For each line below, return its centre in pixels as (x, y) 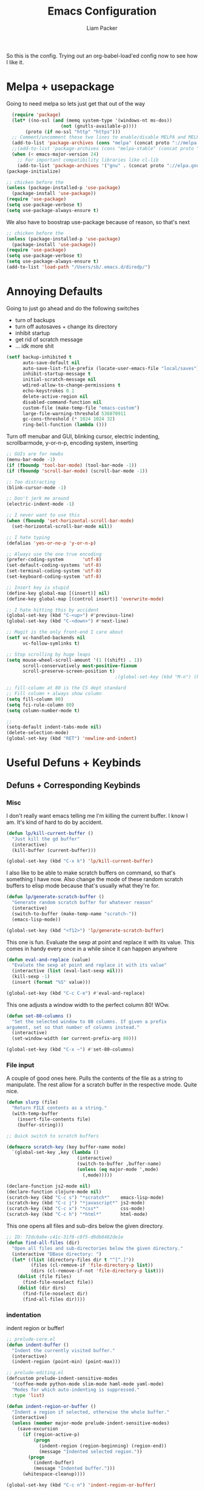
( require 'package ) (36, 115)
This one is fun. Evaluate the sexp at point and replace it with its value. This (100, 942)
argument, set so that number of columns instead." (73, 1027)
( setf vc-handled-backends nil (46, 638)
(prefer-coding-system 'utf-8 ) (54, 560)
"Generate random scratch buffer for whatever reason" (83, 903)
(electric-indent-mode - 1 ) (40, 504)
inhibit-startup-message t (56, 374)
